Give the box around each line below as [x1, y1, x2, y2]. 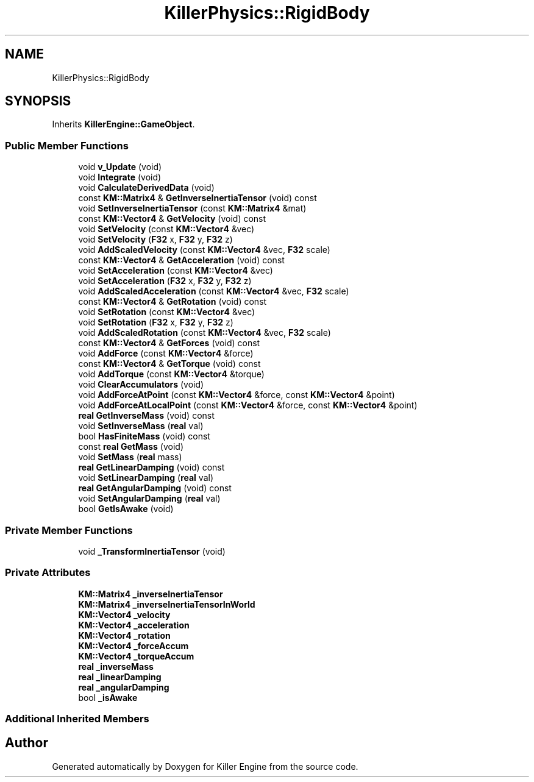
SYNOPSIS [5, 93, 71, 109]
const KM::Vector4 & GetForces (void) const [78, 338, 260, 349]
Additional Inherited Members [5, 713, 149, 725]
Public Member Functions [5, 139, 129, 152]
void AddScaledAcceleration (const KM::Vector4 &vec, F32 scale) [78, 286, 349, 297]
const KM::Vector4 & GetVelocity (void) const [78, 213, 266, 224]
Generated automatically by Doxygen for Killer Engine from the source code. [52, 761, 358, 772]
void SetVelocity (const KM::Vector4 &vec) [78, 224, 255, 235]
